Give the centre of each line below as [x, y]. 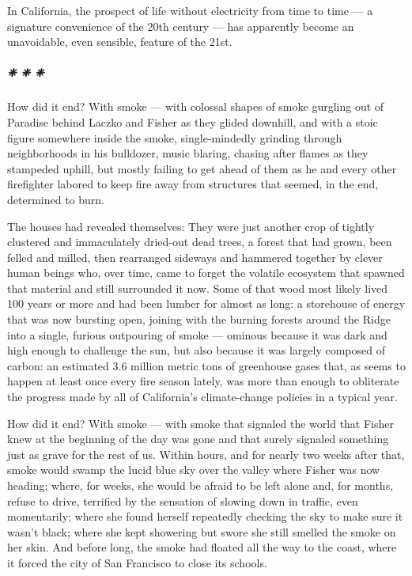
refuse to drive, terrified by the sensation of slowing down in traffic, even [183, 500]
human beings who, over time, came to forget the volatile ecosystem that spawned [206, 273]
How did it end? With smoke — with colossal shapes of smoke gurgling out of [196, 106]
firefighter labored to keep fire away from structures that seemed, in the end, [193, 184]
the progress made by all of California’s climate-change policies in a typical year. [202, 397]
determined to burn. [56, 199]
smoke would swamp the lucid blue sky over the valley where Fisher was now [194, 470]
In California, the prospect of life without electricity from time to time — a [190, 10]
